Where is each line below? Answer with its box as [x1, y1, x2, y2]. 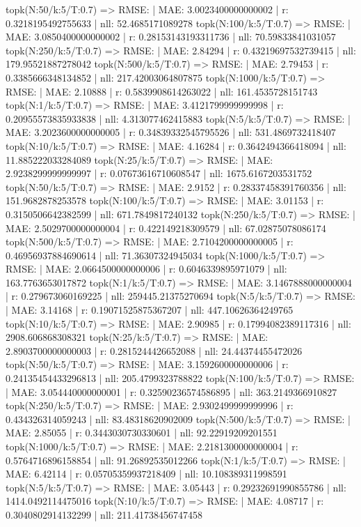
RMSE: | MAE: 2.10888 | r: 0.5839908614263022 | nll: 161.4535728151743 [6, 84, 318, 98]
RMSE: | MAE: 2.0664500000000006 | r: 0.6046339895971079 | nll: [6, 261, 287, 276]
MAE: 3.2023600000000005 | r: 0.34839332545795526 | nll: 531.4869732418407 [6, 125, 336, 139]
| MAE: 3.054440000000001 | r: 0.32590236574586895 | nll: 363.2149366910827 [6, 384, 337, 399]
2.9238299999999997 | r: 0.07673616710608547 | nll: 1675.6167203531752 [6, 166, 312, 181]
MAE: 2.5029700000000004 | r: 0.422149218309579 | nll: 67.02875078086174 [6, 220, 326, 235]
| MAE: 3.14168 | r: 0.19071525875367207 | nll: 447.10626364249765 [6, 303, 294, 317]
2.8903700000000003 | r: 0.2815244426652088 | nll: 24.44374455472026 [6, 343, 303, 358]
